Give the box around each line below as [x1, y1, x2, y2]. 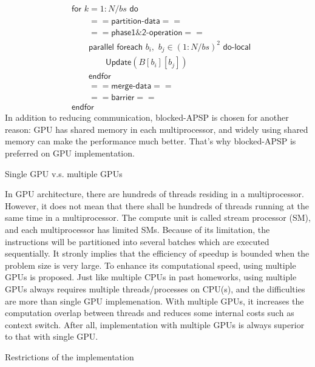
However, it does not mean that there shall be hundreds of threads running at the [5, 199, 310, 212]
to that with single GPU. [5, 330, 98, 343]
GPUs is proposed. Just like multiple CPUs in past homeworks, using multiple [5, 271, 297, 283]
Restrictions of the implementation [5, 350, 134, 363]
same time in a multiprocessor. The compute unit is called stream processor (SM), [5, 211, 311, 224]
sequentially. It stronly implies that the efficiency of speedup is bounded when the [5, 247, 310, 260]
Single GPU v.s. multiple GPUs [5, 167, 123, 180]
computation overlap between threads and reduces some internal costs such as [5, 306, 294, 319]
